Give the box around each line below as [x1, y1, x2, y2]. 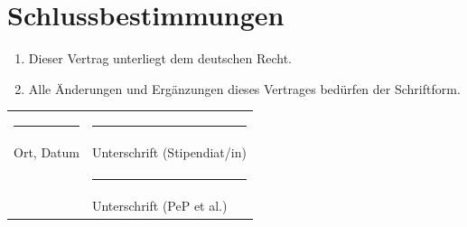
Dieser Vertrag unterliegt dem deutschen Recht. [28, 49, 292, 68]
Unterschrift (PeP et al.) [91, 196, 228, 215]
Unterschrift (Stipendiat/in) [91, 143, 247, 162]
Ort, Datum [14, 143, 79, 162]
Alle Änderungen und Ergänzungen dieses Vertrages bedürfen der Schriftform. [28, 79, 461, 98]
